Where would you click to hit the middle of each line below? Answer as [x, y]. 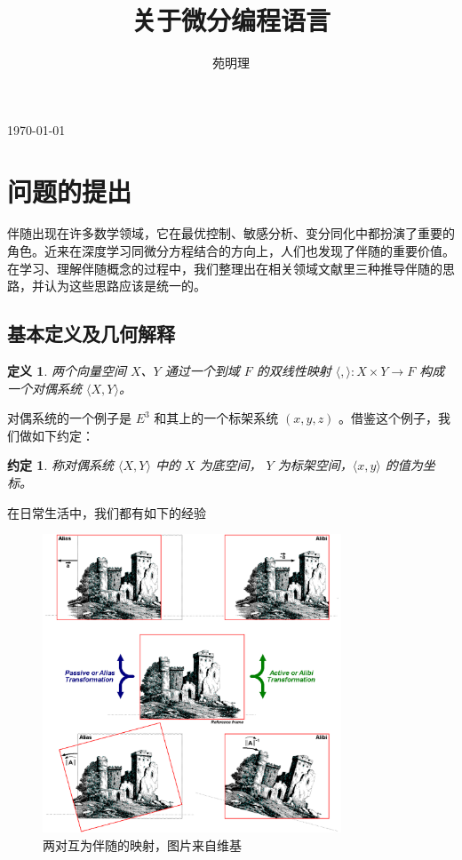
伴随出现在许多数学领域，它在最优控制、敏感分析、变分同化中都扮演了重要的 [231, 233]
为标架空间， [315, 465]
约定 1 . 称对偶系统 [60, 465]
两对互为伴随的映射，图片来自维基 [142, 844]
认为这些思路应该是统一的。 [125, 286]
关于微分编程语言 [231, 20]
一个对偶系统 [44, 388]
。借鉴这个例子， [389, 418]
